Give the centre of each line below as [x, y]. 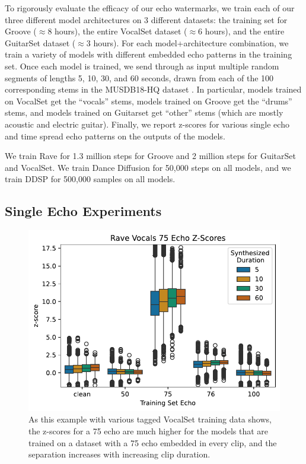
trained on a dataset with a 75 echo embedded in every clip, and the [153, 442]
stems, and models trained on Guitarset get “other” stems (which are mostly [144, 112]
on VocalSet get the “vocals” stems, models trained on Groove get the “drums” [149, 101]
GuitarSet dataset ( [40, 42]
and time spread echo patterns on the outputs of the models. [115, 136]
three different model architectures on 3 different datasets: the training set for [146, 19]
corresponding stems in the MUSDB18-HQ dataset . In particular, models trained [153, 89]
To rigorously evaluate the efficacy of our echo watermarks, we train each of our [150, 8]
